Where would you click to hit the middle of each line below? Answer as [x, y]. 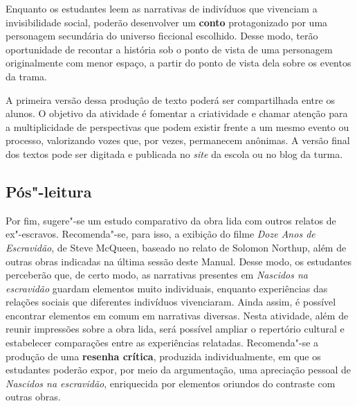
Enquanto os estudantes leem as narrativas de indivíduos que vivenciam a [162, 8]
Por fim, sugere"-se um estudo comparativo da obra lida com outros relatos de [171, 220]
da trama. [26, 76]
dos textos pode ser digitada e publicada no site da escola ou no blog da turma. [174, 153]
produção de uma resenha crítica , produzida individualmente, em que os [163, 356]
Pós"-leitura [49, 191]
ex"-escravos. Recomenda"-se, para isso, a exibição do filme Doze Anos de [161, 234]
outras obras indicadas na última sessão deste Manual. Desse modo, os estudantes [179, 261]
